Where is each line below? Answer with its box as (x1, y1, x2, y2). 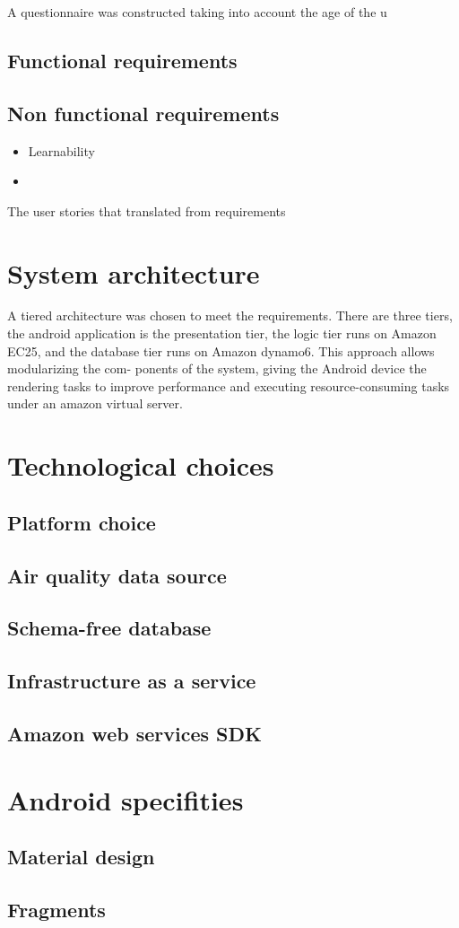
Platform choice (7, 508, 156, 536)
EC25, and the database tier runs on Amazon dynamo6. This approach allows (7, 341, 435, 360)
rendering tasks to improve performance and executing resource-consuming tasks (7, 376, 450, 395)
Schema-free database (7, 614, 212, 642)
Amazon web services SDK (7, 719, 262, 747)
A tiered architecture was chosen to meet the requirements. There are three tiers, (7, 306, 453, 325)
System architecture (7, 254, 260, 291)
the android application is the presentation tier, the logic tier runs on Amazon (7, 324, 437, 343)
